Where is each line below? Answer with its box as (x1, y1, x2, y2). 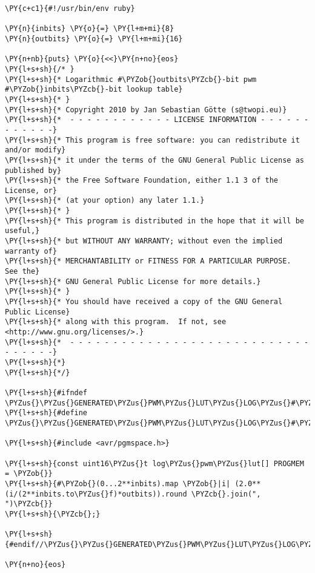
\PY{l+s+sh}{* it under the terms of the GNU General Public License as (5, 155, 304, 164)
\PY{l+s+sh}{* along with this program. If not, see (5, 317, 227, 327)
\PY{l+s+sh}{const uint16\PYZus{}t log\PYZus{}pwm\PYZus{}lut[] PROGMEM (5, 459, 304, 468)
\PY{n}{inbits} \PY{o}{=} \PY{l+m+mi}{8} (5, 24, 174, 33)
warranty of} (5, 246, 57, 256)
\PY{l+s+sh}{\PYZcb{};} (5, 509, 101, 518)
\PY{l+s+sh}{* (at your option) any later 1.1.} (5, 196, 205, 205)
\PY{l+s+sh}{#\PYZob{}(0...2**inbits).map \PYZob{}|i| (5, 479, 231, 488)
